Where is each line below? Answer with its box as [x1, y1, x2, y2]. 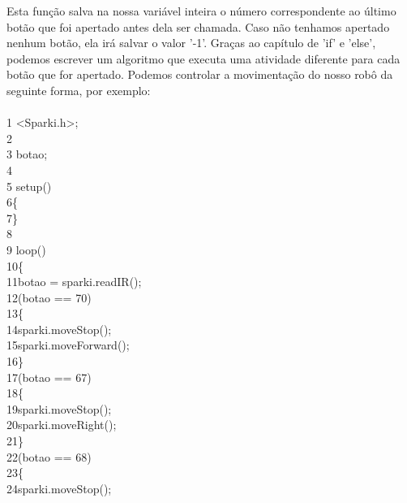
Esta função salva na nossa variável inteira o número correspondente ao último [6, 2, 396, 19]
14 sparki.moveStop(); [6, 320, 112, 337]
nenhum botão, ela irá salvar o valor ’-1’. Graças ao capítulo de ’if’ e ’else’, [6, 34, 376, 51]
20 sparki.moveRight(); [6, 416, 117, 433]
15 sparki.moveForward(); [6, 336, 130, 353]
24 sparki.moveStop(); [6, 479, 112, 496]
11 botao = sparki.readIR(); [6, 273, 142, 290]
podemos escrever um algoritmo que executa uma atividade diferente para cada [6, 50, 401, 67]
